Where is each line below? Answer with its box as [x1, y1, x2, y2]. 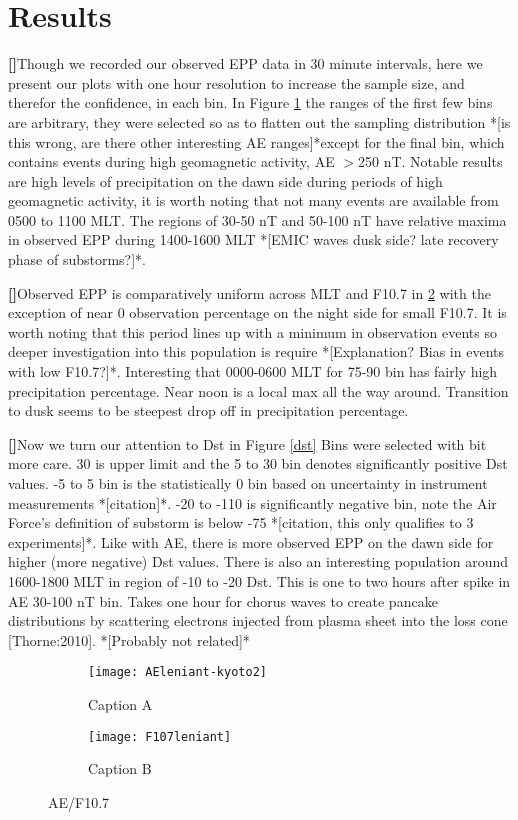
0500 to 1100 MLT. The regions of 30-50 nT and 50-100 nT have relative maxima [8, 209, 507, 230]
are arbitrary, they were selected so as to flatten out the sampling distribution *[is [8, 111, 511, 132]
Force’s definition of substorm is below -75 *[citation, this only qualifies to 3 [8, 512, 474, 533]
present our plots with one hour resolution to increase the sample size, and [8, 72, 465, 93]
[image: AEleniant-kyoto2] [88, 665, 267, 680]
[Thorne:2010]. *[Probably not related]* [8, 629, 250, 650]
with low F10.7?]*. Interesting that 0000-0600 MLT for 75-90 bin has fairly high [8, 361, 498, 382]
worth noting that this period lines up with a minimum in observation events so [8, 321, 497, 342]
